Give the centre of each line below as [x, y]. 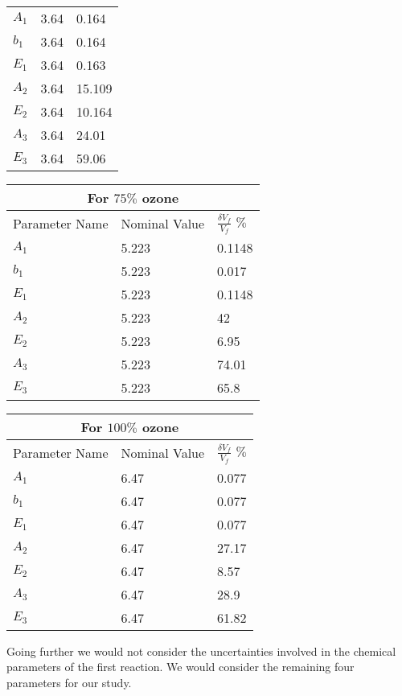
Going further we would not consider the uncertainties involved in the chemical [201, 651]
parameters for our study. [69, 682]
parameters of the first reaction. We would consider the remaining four [180, 667]
